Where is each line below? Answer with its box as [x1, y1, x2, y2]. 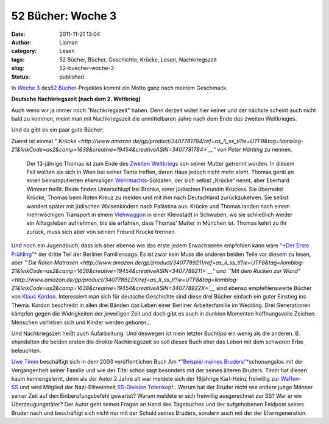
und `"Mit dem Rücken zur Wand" [216, 267, 301, 275]
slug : [11, 65, 24, 72]
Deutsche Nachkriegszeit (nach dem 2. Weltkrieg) [11, 95, 141, 103]
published [59, 73, 85, 80]
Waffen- [280, 375, 302, 382]
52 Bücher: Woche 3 [11, 9, 117, 23]
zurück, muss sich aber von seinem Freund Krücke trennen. [26, 228, 177, 235]
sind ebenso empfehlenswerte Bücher [216, 284, 312, 292]
